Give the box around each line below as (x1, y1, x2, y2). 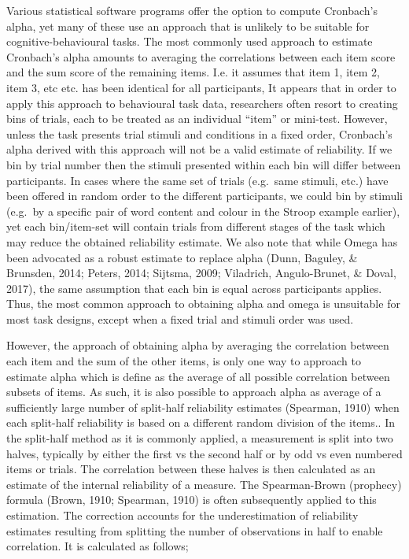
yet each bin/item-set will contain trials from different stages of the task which (6, 218, 385, 235)
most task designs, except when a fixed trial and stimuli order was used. (6, 310, 354, 327)
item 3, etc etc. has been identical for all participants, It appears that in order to (6, 79, 396, 95)
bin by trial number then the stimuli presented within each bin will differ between (6, 156, 401, 172)
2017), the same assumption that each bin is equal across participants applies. (6, 279, 382, 296)
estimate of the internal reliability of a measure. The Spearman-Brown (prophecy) (6, 476, 402, 492)
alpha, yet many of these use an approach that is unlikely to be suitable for (6, 17, 370, 34)
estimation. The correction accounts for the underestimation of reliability (6, 507, 359, 523)
